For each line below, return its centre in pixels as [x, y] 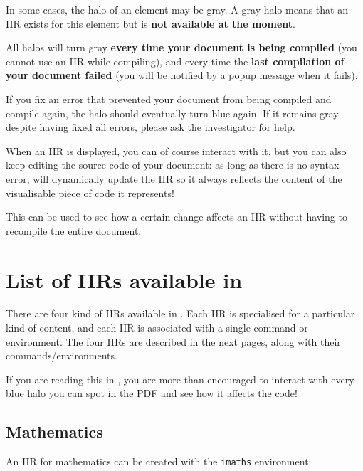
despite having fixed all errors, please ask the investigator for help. [151, 127]
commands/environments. [62, 355]
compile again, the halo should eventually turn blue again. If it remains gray [172, 113]
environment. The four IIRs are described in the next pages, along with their [173, 341]
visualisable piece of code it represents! [90, 192]
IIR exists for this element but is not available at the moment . [151, 23]
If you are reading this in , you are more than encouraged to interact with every [180, 379]
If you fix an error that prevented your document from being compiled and [169, 99]
